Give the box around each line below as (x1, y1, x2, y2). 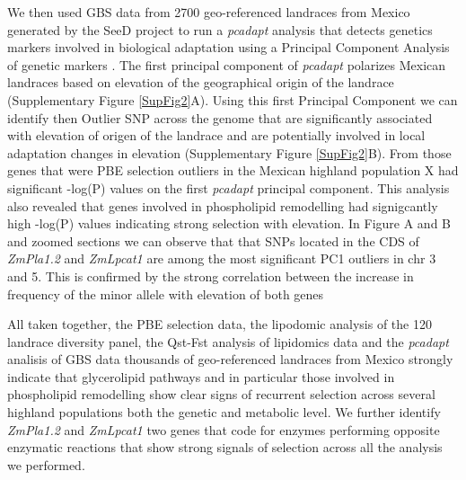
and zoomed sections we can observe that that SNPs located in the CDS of (7, 231, 419, 250)
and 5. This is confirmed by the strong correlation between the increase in (7, 266, 414, 285)
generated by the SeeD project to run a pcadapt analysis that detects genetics (7, 20, 433, 39)
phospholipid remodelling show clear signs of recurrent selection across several (7, 385, 435, 404)
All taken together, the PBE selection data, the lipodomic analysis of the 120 (7, 315, 432, 333)
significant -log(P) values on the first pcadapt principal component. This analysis (7, 178, 450, 197)
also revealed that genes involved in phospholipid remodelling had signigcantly (7, 196, 438, 215)
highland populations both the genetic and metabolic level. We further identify (7, 403, 441, 422)
